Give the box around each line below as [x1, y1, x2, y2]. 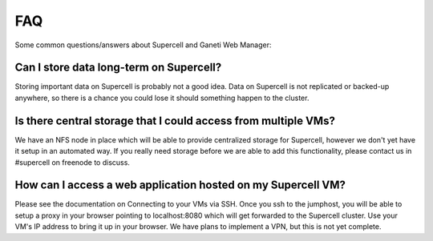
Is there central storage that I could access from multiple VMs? [14, 114, 336, 127]
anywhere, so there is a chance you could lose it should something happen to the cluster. [14, 93, 310, 102]
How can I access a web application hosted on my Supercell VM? [14, 179, 346, 192]
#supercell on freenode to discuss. [14, 157, 130, 167]
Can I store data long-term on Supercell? [14, 61, 222, 74]
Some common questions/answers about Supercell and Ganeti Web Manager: [14, 40, 272, 50]
